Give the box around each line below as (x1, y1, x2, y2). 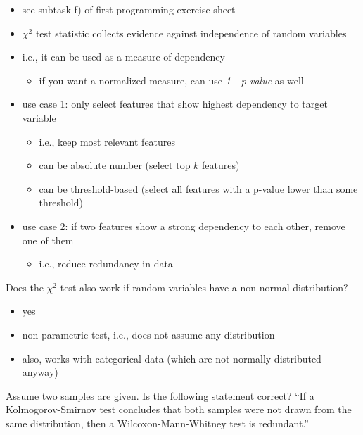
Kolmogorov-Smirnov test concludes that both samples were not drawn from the (6, 402, 352, 417)
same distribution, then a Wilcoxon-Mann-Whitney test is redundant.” (6, 415, 309, 430)
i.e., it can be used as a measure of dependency (22, 49, 225, 64)
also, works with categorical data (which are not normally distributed (22, 351, 321, 365)
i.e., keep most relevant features (39, 134, 176, 149)
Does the (6, 279, 44, 294)
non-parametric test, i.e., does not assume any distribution (22, 327, 275, 341)
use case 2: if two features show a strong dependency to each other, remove (22, 218, 345, 233)
